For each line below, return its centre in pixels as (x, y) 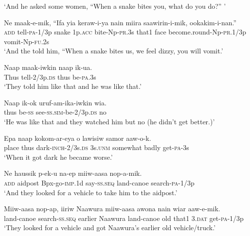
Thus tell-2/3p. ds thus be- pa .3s (50, 76)
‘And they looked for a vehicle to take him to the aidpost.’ (91, 192)
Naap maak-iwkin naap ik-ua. (48, 67)
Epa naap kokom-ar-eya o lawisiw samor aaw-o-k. (78, 138)
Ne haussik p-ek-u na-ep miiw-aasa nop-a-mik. (73, 173)
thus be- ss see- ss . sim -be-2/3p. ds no (55, 112)
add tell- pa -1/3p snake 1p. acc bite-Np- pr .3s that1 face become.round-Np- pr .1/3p (125, 32)
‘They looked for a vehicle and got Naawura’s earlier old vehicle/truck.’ (110, 228)
